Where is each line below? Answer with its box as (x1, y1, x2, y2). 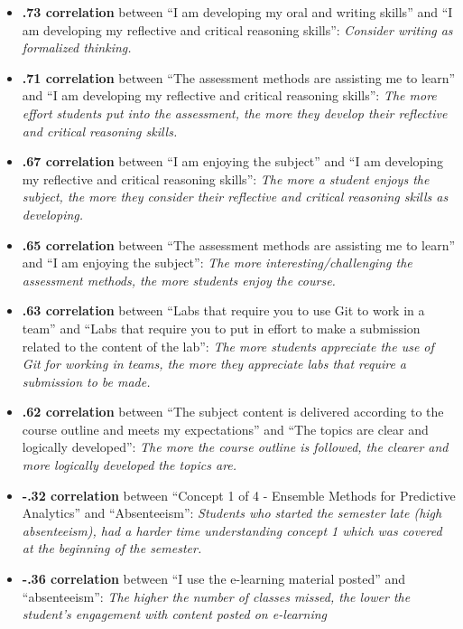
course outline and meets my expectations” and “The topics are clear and (22, 419, 429, 438)
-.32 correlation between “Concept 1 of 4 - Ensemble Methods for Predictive (22, 485, 456, 504)
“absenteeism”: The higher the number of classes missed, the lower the (22, 587, 411, 606)
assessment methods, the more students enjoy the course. (22, 270, 336, 289)
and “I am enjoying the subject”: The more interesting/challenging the (22, 253, 412, 272)
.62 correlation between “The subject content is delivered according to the (22, 402, 444, 421)
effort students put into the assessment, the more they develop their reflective (22, 103, 448, 122)
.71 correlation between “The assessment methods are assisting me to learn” (22, 68, 456, 87)
